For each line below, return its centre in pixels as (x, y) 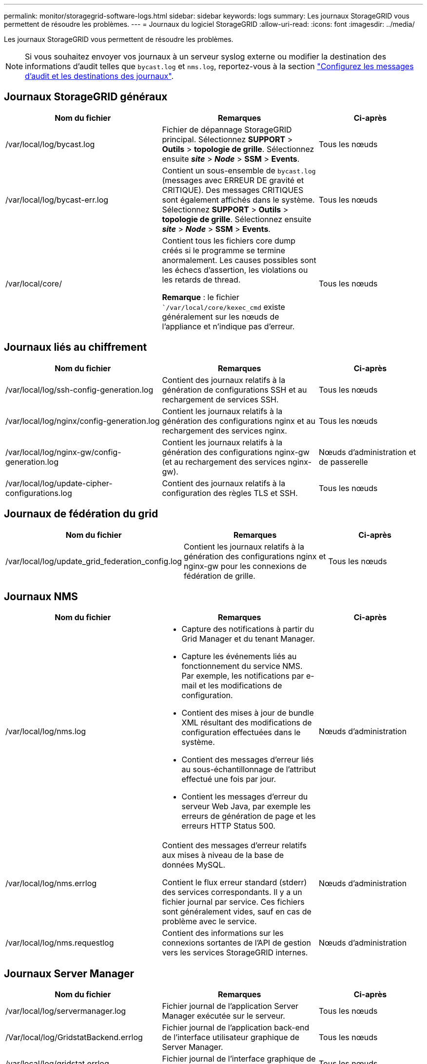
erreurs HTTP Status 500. (228, 826)
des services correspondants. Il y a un (232, 892)
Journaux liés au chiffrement (76, 347)
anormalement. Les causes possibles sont (239, 260)
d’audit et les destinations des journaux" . (99, 76)
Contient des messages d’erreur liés (248, 760)
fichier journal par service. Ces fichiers (233, 902)
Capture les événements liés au (239, 656)
